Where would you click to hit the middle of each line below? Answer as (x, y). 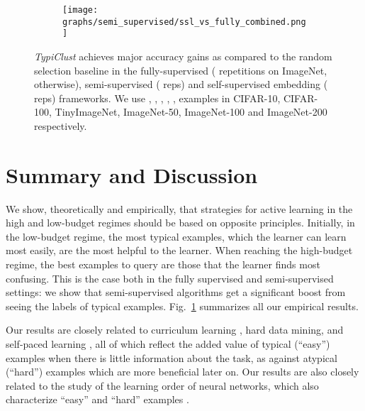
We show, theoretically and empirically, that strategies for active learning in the (179, 208)
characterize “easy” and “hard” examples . (97, 399)
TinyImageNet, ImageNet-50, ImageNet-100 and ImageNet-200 (191, 112)
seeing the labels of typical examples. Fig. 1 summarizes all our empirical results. (182, 306)
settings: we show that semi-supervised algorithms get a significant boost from (176, 292)
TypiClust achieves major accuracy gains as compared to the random (183, 56)
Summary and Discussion (132, 174)
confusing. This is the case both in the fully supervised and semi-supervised (170, 278)
